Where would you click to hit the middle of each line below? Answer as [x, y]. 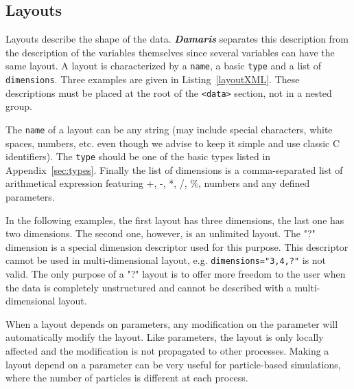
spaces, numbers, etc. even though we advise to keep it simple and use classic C [173, 143]
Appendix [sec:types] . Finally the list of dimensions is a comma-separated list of [174, 169]
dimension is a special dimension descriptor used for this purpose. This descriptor [177, 246]
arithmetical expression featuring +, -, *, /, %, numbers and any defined [158, 183]
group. [19, 106]
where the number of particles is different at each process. [127, 378]
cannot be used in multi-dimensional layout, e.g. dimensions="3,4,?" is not [166, 260]
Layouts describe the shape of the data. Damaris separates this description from [177, 39]
